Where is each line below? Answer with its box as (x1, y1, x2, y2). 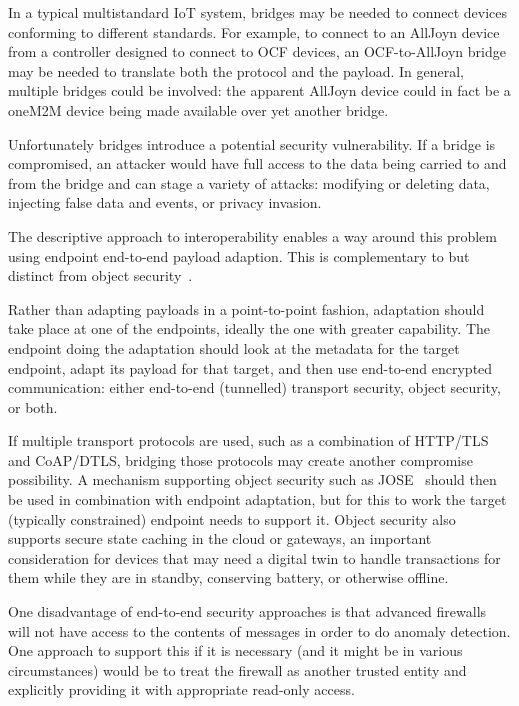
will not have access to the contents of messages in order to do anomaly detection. (8, 620, 511, 641)
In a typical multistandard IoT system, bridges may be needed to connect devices (8, 2, 507, 22)
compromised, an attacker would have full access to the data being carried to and (8, 153, 507, 174)
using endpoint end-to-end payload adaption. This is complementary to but (8, 245, 470, 266)
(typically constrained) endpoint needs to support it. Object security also (8, 508, 456, 529)
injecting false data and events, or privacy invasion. (8, 192, 322, 213)
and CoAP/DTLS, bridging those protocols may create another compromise (8, 449, 473, 470)
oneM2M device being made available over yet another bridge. (8, 99, 389, 120)
